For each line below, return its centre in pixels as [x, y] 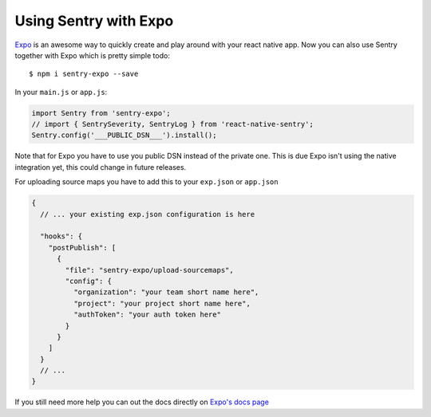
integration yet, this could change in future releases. [101, 167]
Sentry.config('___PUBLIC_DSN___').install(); [124, 135]
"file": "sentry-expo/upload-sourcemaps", [150, 270]
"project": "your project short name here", [162, 303]
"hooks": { [61, 236]
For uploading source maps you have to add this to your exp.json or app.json [146, 182]
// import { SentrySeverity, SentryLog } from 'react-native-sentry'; [173, 124]
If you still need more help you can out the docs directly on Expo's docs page [142, 402]
